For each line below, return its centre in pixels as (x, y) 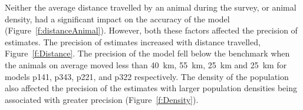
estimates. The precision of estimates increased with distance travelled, (133, 41)
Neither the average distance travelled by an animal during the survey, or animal (151, 7)
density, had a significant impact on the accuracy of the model (117, 19)
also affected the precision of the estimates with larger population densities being (151, 88)
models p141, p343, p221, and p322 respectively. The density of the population (147, 76)
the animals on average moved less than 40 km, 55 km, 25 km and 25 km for (146, 64)
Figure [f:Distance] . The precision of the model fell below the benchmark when (147, 53)
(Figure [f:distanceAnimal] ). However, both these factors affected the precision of (151, 30)
